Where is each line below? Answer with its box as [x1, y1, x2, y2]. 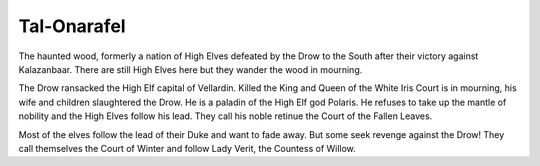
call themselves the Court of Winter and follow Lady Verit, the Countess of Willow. [18, 142, 357, 154]
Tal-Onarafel [18, 15, 126, 37]
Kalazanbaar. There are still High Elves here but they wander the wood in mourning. [18, 63, 363, 75]
